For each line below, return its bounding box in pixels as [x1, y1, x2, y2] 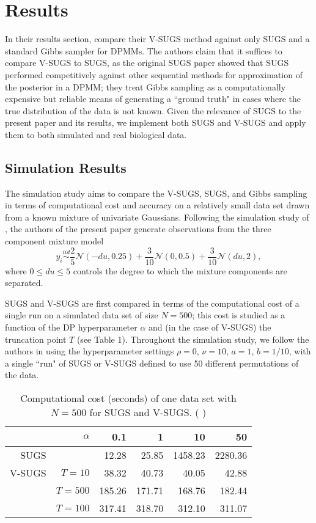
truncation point [5, 332, 67, 345]
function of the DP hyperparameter [5, 321, 138, 334]
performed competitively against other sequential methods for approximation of [5, 68, 303, 81]
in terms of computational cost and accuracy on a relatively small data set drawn [5, 199, 310, 211]
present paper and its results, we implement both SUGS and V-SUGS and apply [5, 116, 306, 129]
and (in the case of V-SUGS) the [149, 321, 271, 334]
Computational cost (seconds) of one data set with [20, 391, 237, 406]
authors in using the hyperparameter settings [5, 345, 174, 357]
